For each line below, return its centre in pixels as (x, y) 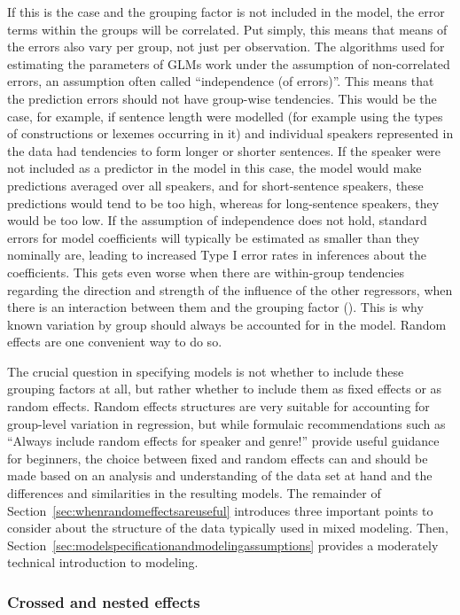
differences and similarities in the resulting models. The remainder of (194, 493)
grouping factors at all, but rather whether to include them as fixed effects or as (225, 389)
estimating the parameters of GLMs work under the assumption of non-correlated (229, 63)
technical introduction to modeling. (103, 562)
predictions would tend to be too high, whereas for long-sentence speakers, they (223, 202)
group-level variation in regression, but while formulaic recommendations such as (226, 423)
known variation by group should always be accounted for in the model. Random (227, 324)
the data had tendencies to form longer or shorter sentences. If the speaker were (224, 150)
